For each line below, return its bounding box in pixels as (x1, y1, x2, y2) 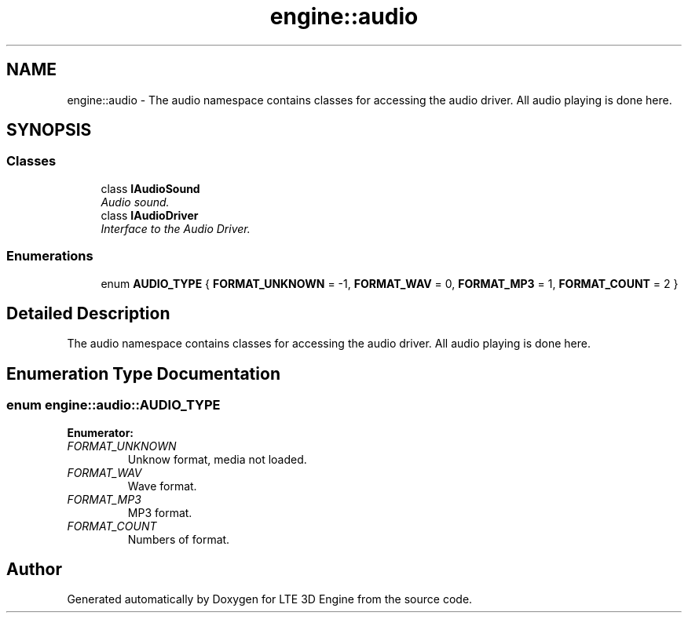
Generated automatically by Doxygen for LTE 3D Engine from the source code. (67, 592, 473, 606)
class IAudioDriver (101, 208, 199, 222)
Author (6, 559, 62, 580)
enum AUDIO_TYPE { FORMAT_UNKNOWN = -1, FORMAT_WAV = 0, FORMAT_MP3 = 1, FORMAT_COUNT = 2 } (101, 276, 679, 290)
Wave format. (127, 479, 197, 493)
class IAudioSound (101, 181, 200, 195)
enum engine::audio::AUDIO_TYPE (6, 397, 221, 413)
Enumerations (6, 248, 93, 264)
